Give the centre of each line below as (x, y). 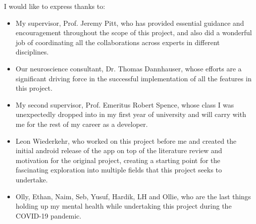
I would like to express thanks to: (55, 6)
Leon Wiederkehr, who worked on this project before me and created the (126, 140)
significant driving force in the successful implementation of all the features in (133, 78)
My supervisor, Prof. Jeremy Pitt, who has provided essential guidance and (130, 23)
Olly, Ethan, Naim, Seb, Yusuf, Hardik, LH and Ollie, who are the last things (133, 196)
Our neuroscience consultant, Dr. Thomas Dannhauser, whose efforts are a (128, 68)
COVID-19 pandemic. (49, 215)
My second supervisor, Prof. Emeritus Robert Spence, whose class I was (125, 104)
